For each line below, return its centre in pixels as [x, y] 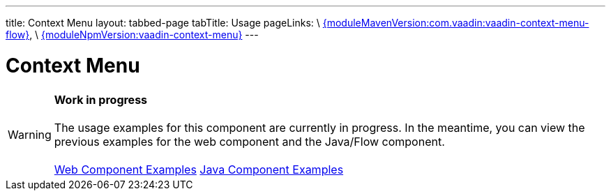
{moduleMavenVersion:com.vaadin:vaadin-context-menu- [456, 23]
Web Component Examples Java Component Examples [199, 169]
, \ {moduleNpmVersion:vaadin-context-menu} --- [144, 35]
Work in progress [101, 99]
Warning [30, 134]
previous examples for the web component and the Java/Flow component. [249, 141]
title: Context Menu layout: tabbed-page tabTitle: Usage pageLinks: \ [163, 23]
